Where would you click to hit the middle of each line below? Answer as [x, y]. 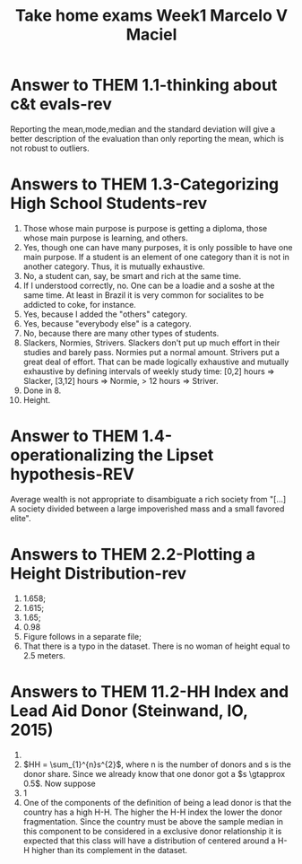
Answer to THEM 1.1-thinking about [144, 85]
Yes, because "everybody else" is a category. [107, 323]
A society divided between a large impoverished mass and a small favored [147, 509]
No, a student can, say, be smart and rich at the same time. [132, 275]
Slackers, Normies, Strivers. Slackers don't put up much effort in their [151, 343]
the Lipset [176, 455]
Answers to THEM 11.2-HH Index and [150, 691]
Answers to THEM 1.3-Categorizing [145, 184]
